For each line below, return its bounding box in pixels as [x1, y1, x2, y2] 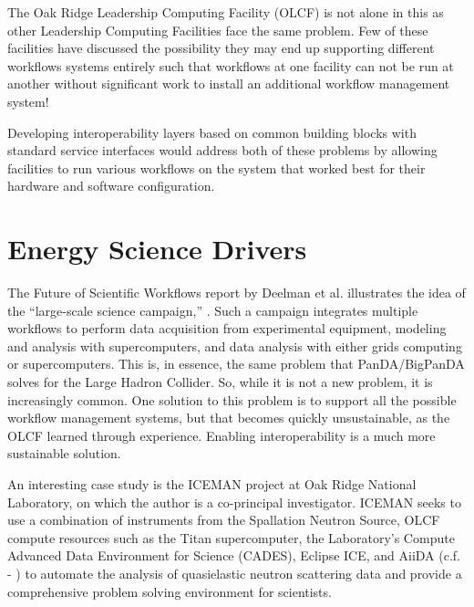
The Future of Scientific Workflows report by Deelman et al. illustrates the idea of [7, 283, 466, 302]
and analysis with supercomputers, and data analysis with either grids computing [7, 336, 462, 355]
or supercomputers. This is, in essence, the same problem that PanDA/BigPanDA [7, 354, 465, 373]
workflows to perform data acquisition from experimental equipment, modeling [7, 319, 447, 338]
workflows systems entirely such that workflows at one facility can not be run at [7, 56, 454, 75]
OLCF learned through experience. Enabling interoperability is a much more [7, 425, 436, 445]
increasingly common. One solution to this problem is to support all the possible [7, 390, 457, 409]
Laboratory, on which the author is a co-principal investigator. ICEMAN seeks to [7, 492, 461, 511]
